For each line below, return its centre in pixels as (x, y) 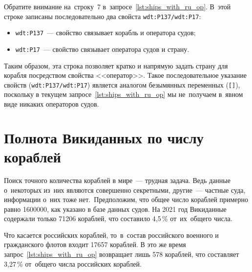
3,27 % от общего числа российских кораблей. (73, 263)
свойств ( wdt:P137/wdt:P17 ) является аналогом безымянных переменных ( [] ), (122, 84)
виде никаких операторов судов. (52, 104)
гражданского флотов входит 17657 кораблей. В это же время (95, 244)
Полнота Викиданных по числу (104, 137)
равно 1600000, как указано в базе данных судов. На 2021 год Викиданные (115, 209)
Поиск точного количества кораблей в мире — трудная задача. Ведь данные (117, 180)
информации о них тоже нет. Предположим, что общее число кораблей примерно (126, 199)
